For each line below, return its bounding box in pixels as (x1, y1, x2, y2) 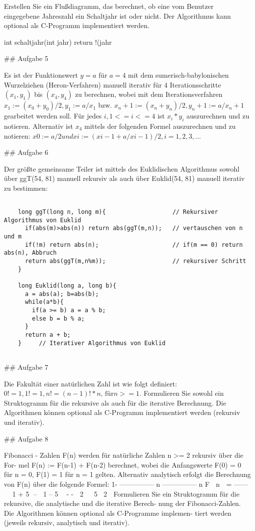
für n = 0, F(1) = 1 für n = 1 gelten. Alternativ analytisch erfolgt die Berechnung (4, 469, 251, 479)
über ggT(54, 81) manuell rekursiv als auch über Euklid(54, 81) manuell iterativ (4, 173, 245, 183)
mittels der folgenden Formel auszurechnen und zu (84, 120, 236, 131)
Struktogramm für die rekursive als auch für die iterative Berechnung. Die (4, 397, 227, 408)
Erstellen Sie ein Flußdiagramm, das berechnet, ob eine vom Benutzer (4, 1, 214, 11)
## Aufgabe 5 (4, 53, 49, 63)
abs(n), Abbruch (4, 249, 57, 257)
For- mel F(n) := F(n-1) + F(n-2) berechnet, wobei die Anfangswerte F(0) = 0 (4, 459, 241, 470)
